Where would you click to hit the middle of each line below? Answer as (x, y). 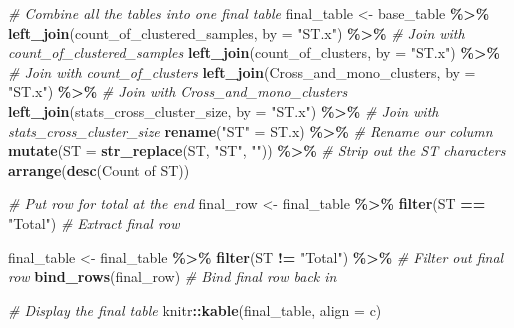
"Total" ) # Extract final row (94, 222)
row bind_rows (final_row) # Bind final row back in (172, 276)
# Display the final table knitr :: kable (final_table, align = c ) (195, 309)
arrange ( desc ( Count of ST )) (99, 169)
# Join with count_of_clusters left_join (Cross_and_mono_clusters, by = (242, 71)
